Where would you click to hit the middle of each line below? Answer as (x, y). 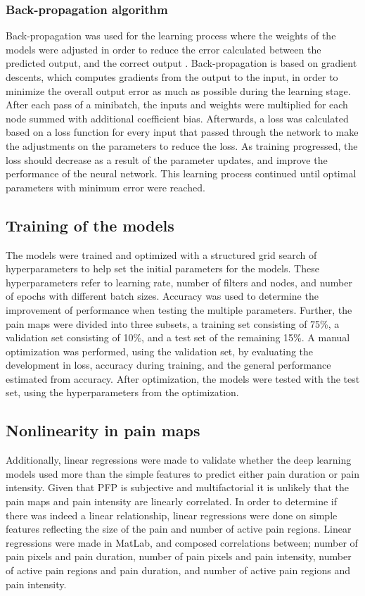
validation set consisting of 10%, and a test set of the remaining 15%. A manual (178, 337)
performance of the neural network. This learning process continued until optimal (181, 173)
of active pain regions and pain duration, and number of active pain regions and (178, 570)
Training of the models (90, 225)
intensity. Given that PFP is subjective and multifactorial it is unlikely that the (177, 487)
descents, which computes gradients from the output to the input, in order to (172, 77)
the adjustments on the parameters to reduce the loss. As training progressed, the (182, 145)
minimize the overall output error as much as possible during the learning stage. (178, 90)
